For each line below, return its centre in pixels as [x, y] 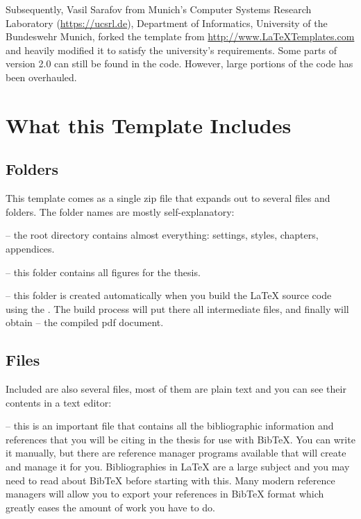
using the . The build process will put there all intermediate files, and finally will [177, 308]
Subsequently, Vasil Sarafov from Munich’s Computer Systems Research [159, 9]
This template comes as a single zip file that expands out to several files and [168, 198]
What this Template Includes [149, 125]
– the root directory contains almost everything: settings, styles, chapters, [162, 235]
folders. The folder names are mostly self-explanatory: [120, 211]
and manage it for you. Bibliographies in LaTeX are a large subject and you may [178, 467]
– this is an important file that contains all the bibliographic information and [170, 426]
